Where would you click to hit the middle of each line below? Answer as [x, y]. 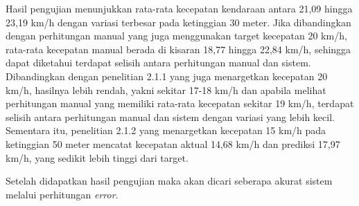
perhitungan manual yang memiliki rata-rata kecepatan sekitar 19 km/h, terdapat [180, 103]
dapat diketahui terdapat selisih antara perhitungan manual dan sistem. [158, 63]
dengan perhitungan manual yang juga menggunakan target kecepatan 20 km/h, [176, 36]
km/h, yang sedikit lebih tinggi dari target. [97, 157]
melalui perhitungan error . [62, 194]
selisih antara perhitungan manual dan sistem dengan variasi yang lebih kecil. [170, 116]
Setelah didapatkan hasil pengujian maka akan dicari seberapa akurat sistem [169, 181]
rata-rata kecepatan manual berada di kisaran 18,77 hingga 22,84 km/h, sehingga [178, 49]
